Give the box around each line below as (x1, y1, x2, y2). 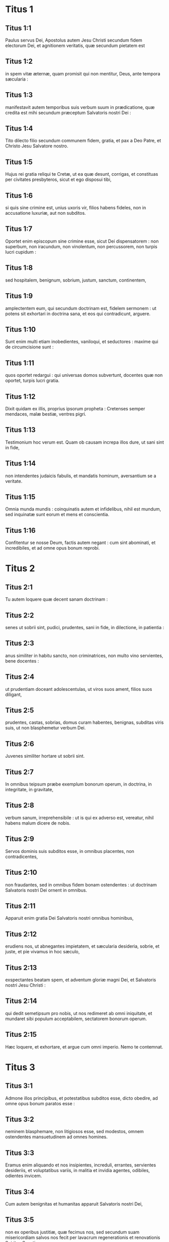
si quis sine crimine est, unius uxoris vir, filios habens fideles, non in (5, 205, 146, 211)
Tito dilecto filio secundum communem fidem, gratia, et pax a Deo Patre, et (5, 138, 161, 144)
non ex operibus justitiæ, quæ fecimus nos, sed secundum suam (5, 1229, 140, 1235)
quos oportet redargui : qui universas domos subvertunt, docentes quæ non (5, 372, 163, 378)
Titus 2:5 (5, 706, 34, 715)
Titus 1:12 (5, 392, 36, 401)
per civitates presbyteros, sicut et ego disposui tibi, (5, 176, 112, 183)
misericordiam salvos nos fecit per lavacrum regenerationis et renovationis (5, 1234, 160, 1240)
